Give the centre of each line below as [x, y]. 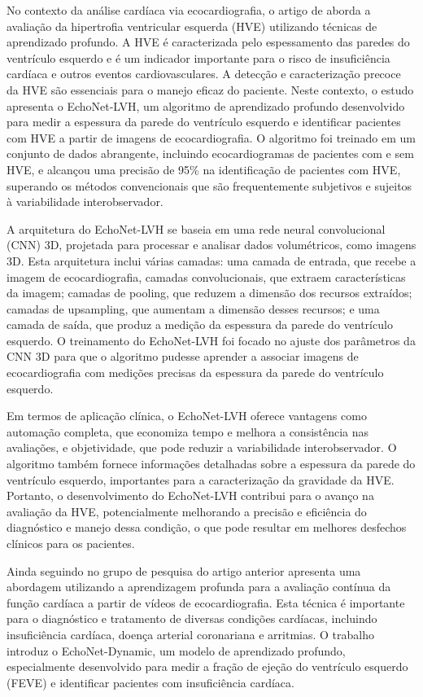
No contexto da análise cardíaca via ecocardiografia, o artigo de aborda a [189, 10]
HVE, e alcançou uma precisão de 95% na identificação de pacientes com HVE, [204, 169]
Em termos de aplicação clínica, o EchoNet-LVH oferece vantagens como [187, 416]
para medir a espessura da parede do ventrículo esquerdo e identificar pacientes [204, 122]
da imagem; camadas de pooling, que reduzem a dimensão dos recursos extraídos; [209, 293]
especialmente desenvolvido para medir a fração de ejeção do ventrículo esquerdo [207, 666]
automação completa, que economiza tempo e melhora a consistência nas [188, 431]
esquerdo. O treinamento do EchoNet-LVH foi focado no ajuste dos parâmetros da [211, 340]
